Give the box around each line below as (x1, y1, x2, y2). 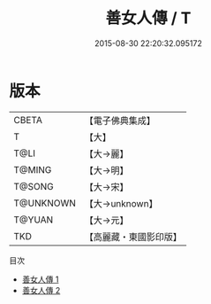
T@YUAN (13, 214, 54, 226)
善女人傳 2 (21, 285, 61, 295)
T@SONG (13, 180, 55, 192)
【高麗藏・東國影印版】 (84, 230, 183, 243)
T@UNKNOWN (13, 197, 77, 209)
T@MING (13, 163, 52, 175)
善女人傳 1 (21, 274, 59, 285)
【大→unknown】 (84, 197, 158, 209)
